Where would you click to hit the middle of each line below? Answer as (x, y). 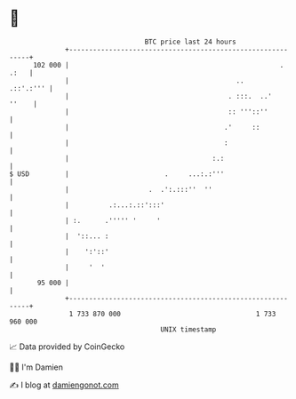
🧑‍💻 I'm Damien (36, 367)
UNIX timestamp (188, 329)
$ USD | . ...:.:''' (117, 174)
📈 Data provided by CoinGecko (67, 347)
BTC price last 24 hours (191, 42)
